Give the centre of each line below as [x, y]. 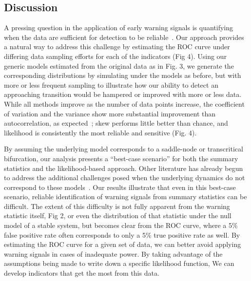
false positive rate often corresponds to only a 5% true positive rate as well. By [122, 234]
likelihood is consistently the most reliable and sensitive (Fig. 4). [100, 132]
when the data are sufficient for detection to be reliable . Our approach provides [124, 37]
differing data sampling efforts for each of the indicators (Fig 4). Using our [115, 56]
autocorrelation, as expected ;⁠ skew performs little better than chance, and [116, 123]
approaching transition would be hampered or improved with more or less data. [123, 94]
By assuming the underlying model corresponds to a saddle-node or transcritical [124, 149]
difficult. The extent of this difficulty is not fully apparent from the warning [117, 206]
